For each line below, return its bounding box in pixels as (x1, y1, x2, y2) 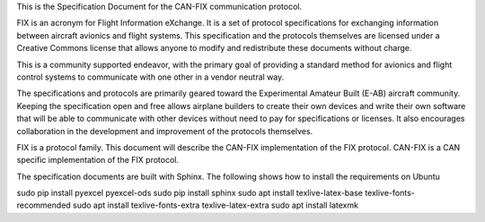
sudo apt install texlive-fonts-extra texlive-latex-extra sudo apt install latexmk (72, 200, 359, 210)
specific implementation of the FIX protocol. (16, 155, 180, 166)
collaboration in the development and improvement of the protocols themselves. (16, 125, 313, 136)
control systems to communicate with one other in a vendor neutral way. (16, 72, 285, 82)
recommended (16, 200, 71, 210)
